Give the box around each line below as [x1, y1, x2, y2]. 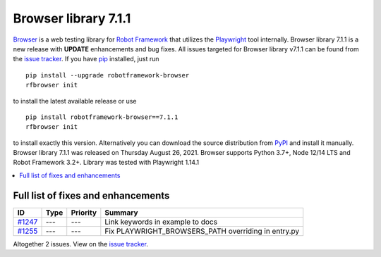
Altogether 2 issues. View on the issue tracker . [13, 239, 148, 248]
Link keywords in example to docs [104, 217, 218, 227]
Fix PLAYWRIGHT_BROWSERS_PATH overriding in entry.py [104, 226, 300, 236]
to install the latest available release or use [13, 96, 137, 105]
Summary [104, 208, 138, 218]
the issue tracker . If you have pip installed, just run [13, 55, 159, 63]
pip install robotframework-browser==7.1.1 [25, 113, 179, 121]
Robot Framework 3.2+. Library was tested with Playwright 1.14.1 [13, 158, 200, 167]
